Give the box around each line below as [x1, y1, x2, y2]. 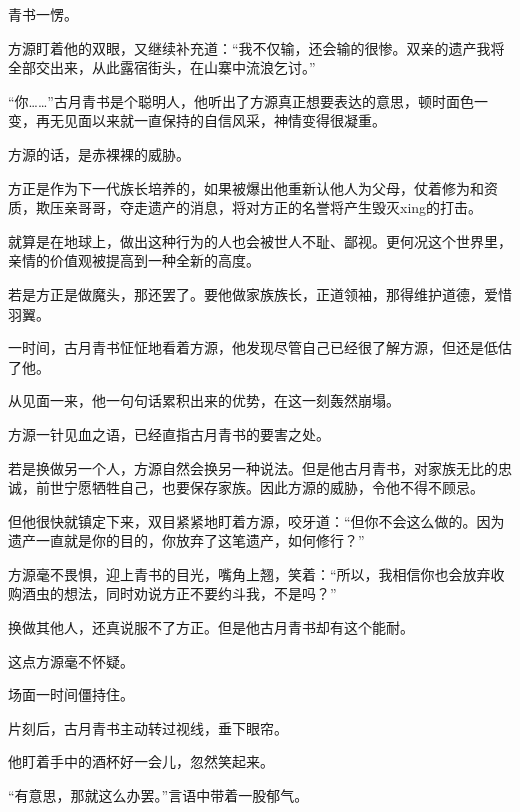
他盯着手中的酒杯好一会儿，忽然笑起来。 [8, 751, 274, 772]
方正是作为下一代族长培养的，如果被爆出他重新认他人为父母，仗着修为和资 [8, 177, 498, 198]
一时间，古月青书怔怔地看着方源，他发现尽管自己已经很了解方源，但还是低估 [8, 337, 512, 358]
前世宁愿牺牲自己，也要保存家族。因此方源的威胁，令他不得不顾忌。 [35, 477, 484, 498]
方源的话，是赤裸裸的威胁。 [8, 143, 190, 164]
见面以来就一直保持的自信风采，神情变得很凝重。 [63, 110, 386, 131]
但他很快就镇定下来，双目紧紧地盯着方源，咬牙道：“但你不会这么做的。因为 [8, 510, 505, 531]
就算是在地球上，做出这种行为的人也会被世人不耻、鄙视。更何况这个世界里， [8, 230, 512, 251]
